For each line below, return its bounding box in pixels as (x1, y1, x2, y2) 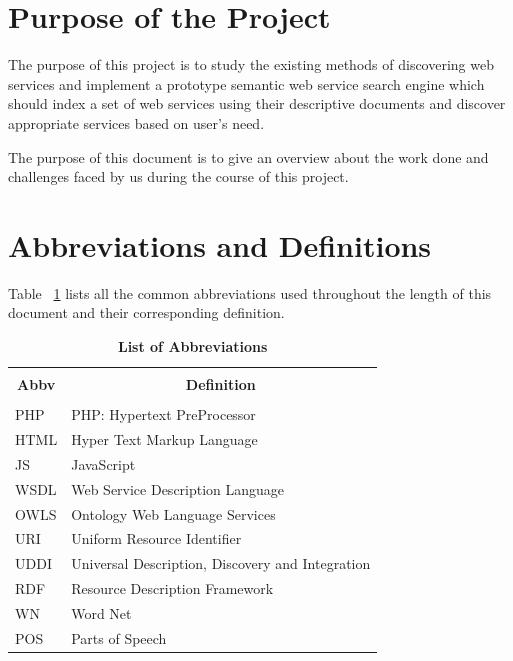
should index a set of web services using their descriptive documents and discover (8, 93, 506, 114)
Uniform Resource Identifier (71, 528, 242, 549)
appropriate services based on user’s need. (8, 112, 265, 133)
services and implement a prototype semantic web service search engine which (8, 73, 485, 94)
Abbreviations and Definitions (8, 224, 432, 265)
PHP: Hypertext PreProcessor (71, 404, 256, 425)
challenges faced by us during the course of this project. (8, 166, 349, 187)
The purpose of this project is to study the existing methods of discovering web (8, 54, 494, 75)
